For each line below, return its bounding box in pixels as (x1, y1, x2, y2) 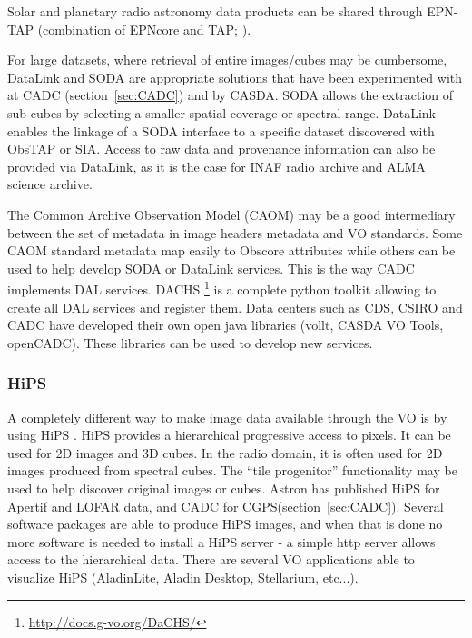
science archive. (7, 174, 93, 194)
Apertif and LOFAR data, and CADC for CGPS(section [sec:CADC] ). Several (7, 496, 444, 515)
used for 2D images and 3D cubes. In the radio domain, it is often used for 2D (7, 443, 443, 462)
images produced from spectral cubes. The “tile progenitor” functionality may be (7, 461, 457, 480)
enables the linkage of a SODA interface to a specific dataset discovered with (7, 121, 435, 140)
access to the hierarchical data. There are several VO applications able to (7, 550, 415, 569)
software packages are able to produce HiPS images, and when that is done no (7, 514, 443, 533)
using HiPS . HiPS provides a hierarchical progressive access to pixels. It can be (7, 425, 451, 444)
